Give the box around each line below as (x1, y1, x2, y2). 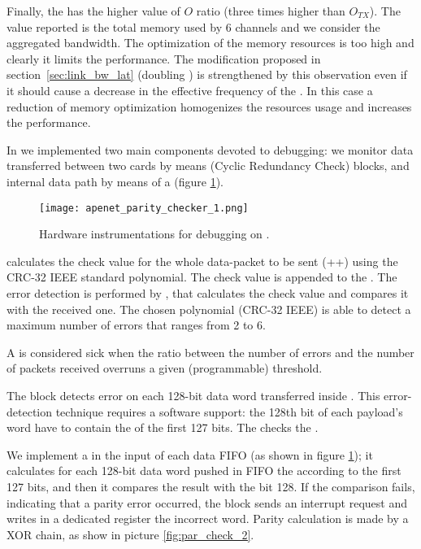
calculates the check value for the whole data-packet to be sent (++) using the (7, 252, 398, 269)
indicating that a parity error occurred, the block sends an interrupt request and (7, 494, 407, 511)
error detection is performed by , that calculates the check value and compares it (7, 284, 409, 301)
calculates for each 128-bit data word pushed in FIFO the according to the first (7, 462, 401, 479)
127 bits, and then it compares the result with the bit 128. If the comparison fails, (7, 477, 415, 495)
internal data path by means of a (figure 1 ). (7, 172, 224, 190)
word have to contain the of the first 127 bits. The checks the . (7, 419, 319, 436)
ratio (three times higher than (196, 2, 345, 19)
